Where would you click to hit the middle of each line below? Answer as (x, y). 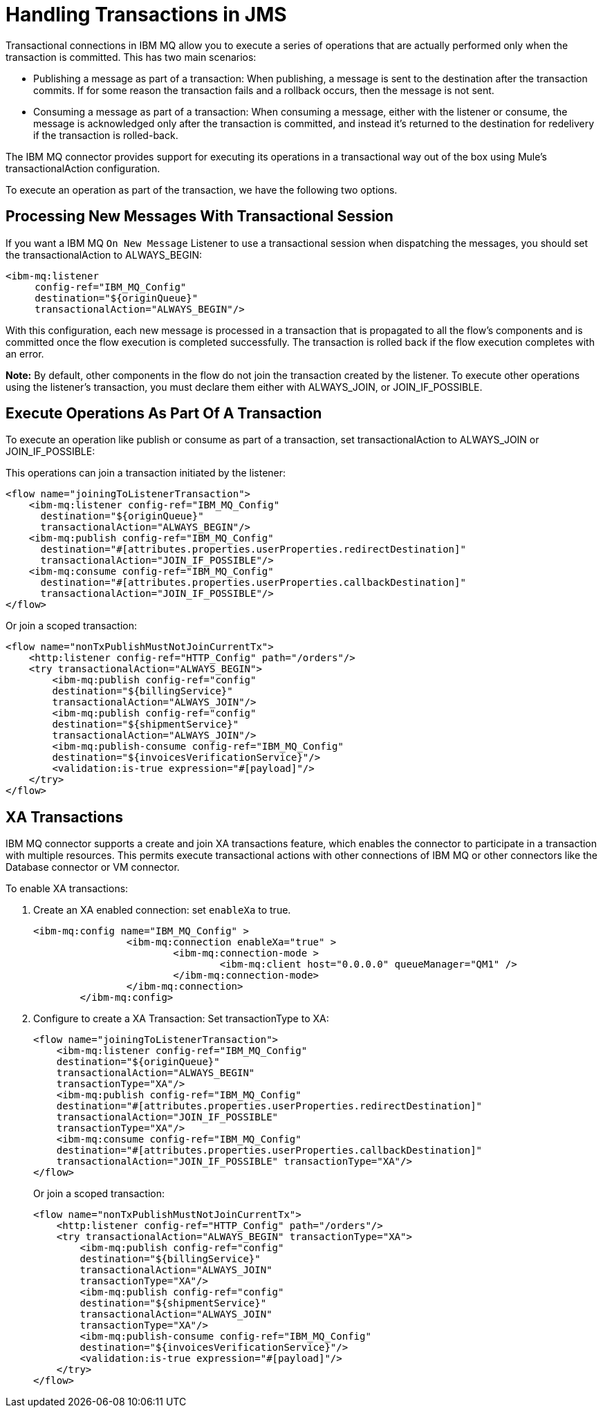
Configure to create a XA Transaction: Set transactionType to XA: (181, 1019)
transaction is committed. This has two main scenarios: (131, 57)
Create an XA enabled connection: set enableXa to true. (162, 910)
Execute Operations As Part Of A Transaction (164, 414)
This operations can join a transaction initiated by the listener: (146, 473)
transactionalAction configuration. (83, 168)
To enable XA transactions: (67, 889)
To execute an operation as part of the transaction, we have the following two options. (202, 190)
